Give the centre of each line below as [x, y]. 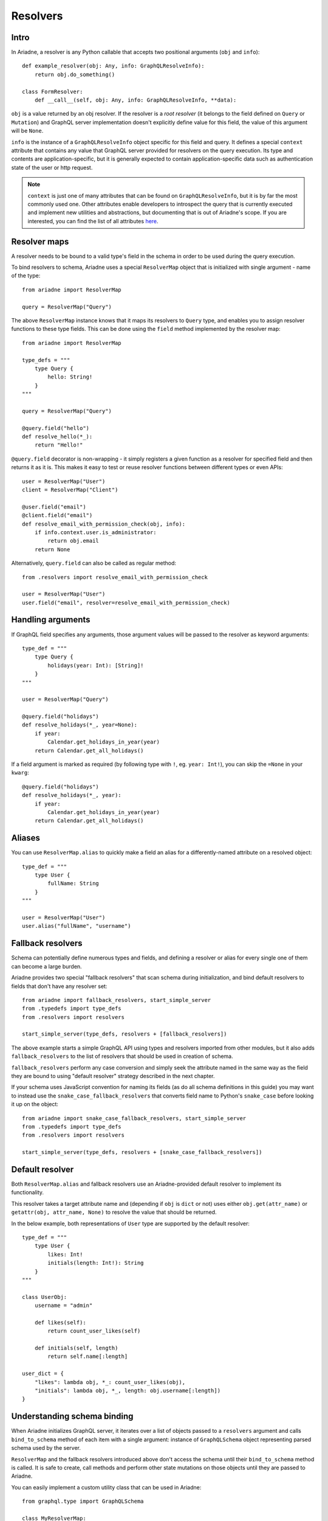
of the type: [26, 276]
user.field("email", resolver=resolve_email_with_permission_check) [126, 603]
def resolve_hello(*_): [57, 437]
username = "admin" [63, 1306]
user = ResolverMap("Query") [65, 699]
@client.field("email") [57, 515]
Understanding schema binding [72, 1417]
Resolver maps [40, 241]
